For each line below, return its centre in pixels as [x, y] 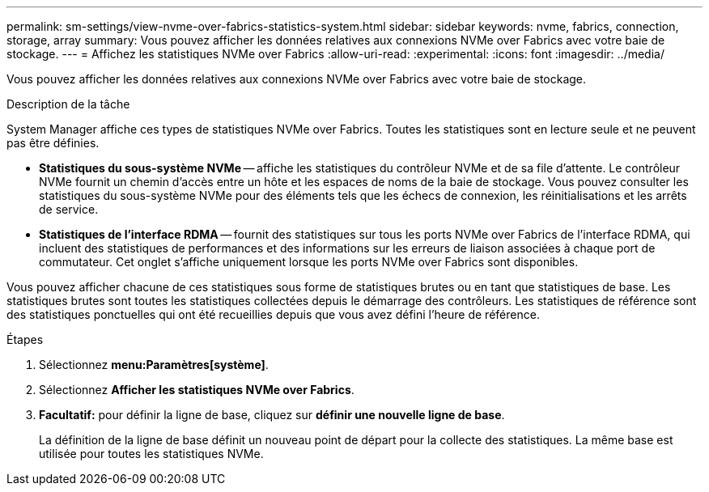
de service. [69, 209]
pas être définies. [53, 143]
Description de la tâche [68, 104]
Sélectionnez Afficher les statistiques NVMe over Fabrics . [197, 390]
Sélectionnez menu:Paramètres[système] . [154, 365]
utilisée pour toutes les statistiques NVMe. [151, 454]
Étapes [25, 339]
